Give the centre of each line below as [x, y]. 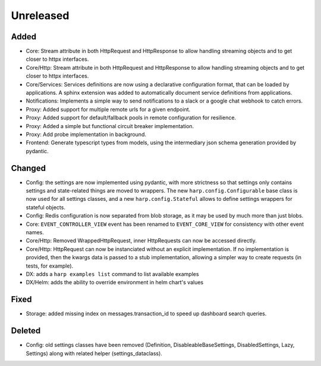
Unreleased [40, 15]
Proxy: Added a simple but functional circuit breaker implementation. [110, 126]
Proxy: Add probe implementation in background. [86, 134]
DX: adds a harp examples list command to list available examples [112, 274]
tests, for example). [50, 266]
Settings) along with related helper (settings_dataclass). [94, 353]
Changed [28, 168]
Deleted [26, 331]
